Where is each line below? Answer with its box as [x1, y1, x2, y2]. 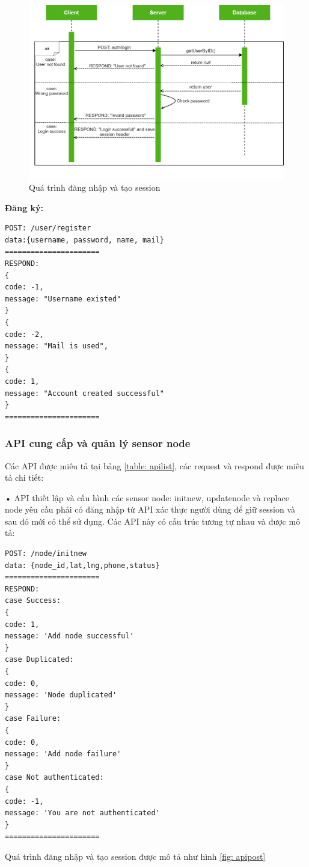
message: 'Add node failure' [5, 750, 121, 759]
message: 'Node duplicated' [5, 691, 117, 700]
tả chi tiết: [5, 471, 44, 484]
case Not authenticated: [5, 773, 104, 782]
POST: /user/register [5, 224, 91, 233]
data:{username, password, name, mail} [5, 235, 164, 244]
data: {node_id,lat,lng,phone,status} [5, 561, 160, 570]
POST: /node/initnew [5, 549, 87, 558]
